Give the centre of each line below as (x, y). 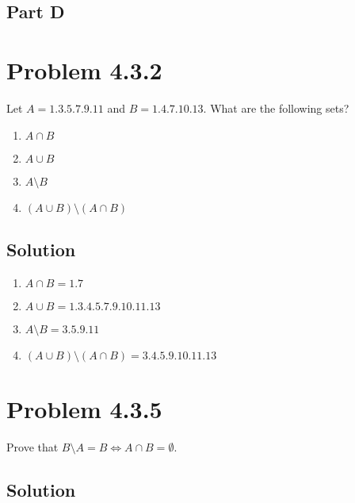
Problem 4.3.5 (84, 408)
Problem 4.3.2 (84, 69)
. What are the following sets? (276, 108)
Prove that (32, 446)
